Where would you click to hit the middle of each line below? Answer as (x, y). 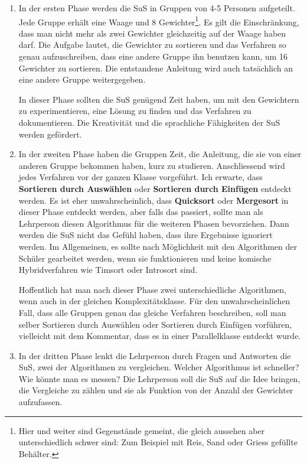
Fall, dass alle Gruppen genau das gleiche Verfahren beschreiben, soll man (152, 312)
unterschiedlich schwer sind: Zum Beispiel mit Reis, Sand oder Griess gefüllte (158, 442)
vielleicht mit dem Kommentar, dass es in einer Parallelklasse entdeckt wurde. (160, 336)
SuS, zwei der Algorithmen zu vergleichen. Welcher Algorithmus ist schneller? (159, 367)
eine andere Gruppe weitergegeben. (82, 79)
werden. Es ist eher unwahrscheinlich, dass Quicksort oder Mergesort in (153, 200)
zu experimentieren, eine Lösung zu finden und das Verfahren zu (135, 111)
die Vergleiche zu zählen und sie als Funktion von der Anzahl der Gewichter (156, 390)
